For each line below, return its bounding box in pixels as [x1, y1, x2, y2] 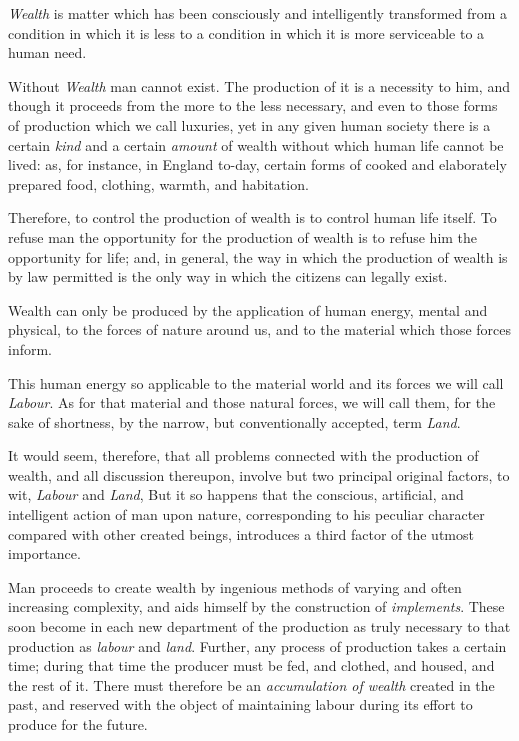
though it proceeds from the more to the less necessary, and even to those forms [8, 95, 498, 116]
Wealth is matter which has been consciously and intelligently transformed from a [8, 3, 508, 23]
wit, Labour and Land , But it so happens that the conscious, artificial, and [8, 484, 464, 505]
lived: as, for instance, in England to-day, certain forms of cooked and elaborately [8, 154, 507, 175]
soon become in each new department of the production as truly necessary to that [8, 616, 511, 637]
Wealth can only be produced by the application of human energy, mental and [8, 299, 488, 320]
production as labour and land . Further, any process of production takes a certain [8, 635, 507, 656]
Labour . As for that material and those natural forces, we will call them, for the [8, 392, 496, 413]
